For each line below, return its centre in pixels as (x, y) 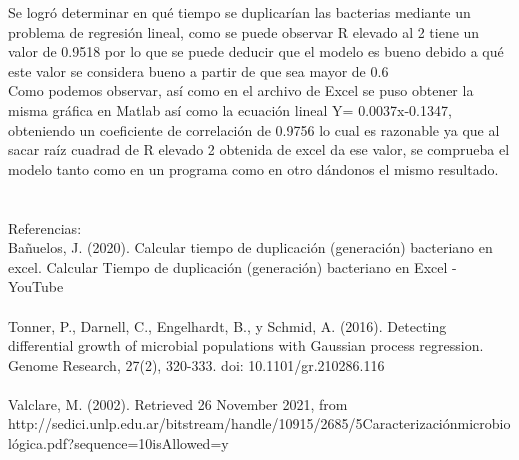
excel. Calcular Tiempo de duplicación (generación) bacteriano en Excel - (232, 266)
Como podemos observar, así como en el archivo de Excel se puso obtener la (241, 90)
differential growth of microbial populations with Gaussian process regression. (246, 345)
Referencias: (45, 227)
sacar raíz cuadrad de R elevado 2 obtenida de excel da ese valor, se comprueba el (259, 149)
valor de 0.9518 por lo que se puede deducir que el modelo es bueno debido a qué (256, 51)
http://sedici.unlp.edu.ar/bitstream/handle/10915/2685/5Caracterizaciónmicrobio (259, 423)
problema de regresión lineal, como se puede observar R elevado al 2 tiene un (244, 31)
